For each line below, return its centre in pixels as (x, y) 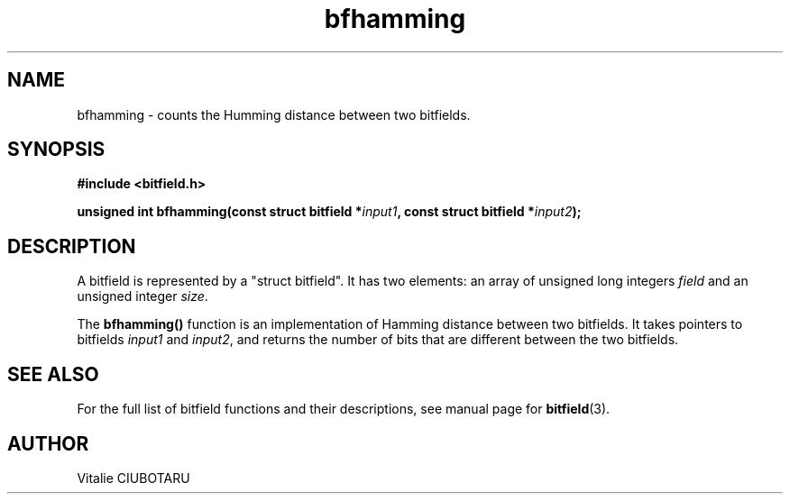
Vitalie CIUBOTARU (133, 478)
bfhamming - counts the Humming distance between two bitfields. (274, 114)
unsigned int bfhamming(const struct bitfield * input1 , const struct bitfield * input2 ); (329, 212)
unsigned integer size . (142, 296)
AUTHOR (48, 443)
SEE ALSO (53, 374)
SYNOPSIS (56, 150)
